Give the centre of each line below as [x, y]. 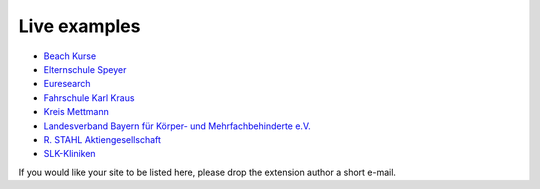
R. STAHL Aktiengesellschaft [102, 139]
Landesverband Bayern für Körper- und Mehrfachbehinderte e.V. [177, 126]
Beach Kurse [70, 56]
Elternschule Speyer [85, 69]
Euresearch [67, 84]
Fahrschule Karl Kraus [89, 97]
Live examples [79, 26]
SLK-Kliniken [69, 154]
